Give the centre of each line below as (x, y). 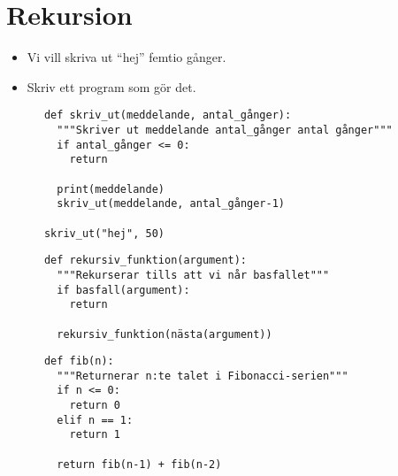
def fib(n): (79, 361)
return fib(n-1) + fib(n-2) (139, 464)
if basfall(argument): (123, 290)
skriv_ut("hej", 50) (104, 233)
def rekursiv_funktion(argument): (145, 261)
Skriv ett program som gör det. (111, 86)
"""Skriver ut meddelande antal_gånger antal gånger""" (225, 130)
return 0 (95, 406)
